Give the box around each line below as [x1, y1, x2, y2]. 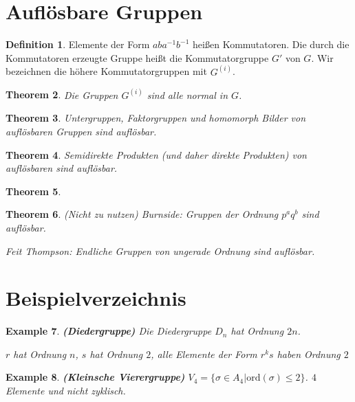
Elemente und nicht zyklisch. [6, 383, 126, 398]
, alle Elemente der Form [151, 346, 257, 361]
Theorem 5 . [6, 183, 61, 198]
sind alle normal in [147, 87, 228, 102]
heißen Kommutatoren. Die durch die [193, 37, 349, 52]
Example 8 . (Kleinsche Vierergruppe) [6, 370, 185, 384]
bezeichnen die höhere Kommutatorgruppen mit [6, 64, 207, 78]
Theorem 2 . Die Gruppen [6, 87, 118, 102]
